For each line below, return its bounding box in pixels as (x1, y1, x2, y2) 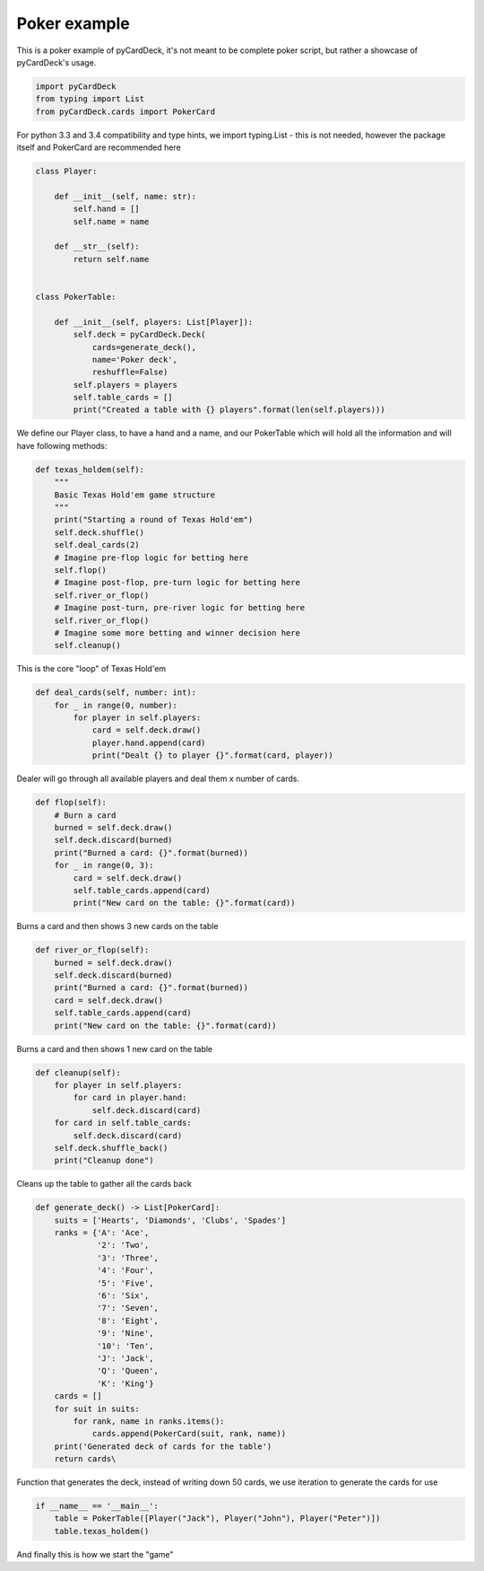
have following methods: (16, 440, 108, 451)
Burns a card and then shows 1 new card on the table (16, 1043, 213, 1054)
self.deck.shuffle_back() (54, 1143, 169, 1153)
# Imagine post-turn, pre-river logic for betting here (54, 602, 306, 613)
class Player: (35, 166, 98, 177)
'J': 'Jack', (97, 1354, 154, 1364)
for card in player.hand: (73, 1093, 187, 1103)
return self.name (73, 254, 150, 264)
